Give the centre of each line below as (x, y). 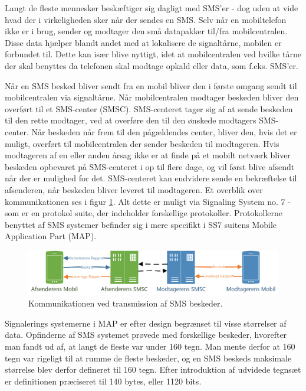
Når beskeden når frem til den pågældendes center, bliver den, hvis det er (164, 131)
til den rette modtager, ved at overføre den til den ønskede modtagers (131, 120)
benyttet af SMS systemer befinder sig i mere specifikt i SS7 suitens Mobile (141, 224)
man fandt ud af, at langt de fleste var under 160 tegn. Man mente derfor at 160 (150, 346)
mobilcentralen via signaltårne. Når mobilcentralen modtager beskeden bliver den (152, 97)
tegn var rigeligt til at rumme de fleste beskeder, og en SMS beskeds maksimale (148, 358)
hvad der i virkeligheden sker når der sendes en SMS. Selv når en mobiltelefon (146, 19)
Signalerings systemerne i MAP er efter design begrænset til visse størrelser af (146, 323)
